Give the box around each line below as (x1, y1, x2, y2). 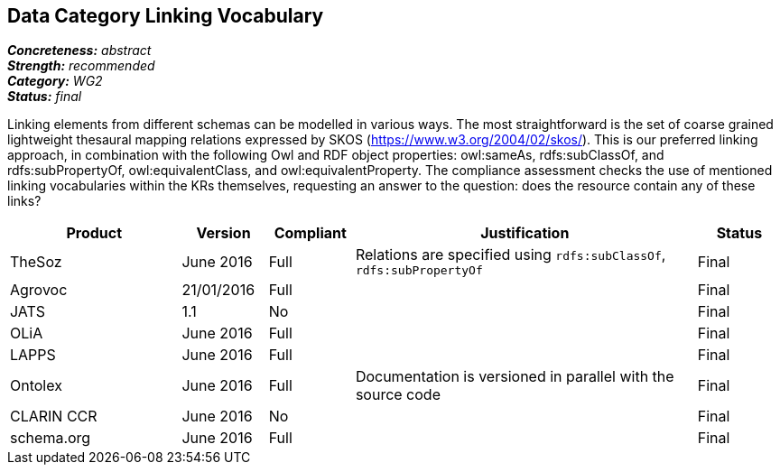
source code (355, 385, 441, 404)
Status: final (7, 88, 82, 105)
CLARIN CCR (10, 407, 97, 426)
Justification (480, 224, 570, 243)
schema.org (10, 429, 91, 448)
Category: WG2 (7, 73, 103, 89)
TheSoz (10, 252, 62, 271)
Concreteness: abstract (7, 42, 152, 59)
